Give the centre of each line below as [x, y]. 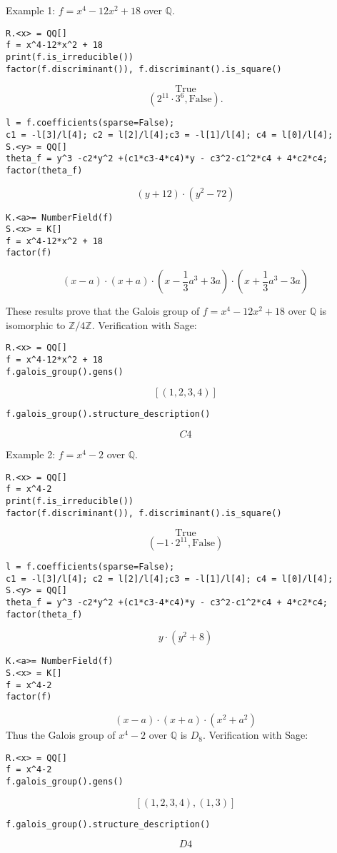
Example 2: [31, 454]
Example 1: [31, 10]
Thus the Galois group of [61, 735]
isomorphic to [36, 324]
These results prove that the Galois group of [103, 311]
